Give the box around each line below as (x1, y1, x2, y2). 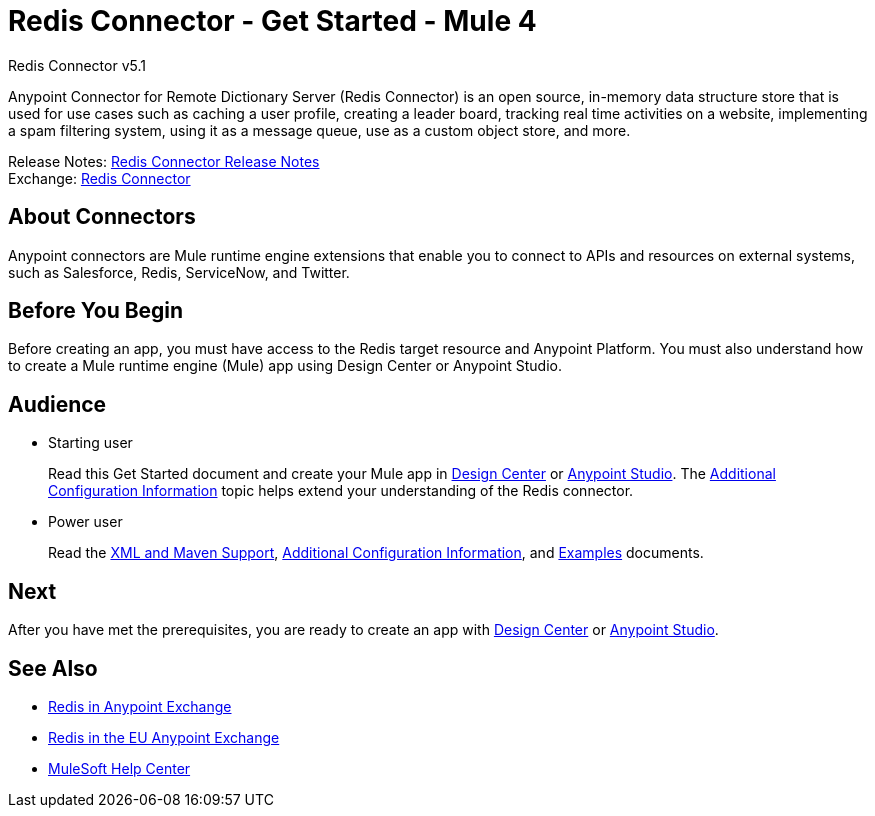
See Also (8, 655, 98, 681)
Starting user (48, 434, 133, 452)
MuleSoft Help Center (48, 759, 191, 777)
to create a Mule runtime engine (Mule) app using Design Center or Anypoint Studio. (8, 357, 562, 375)
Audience (8, 391, 107, 417)
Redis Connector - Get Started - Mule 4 (8, 4, 537, 38)
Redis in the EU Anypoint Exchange (48, 728, 280, 746)
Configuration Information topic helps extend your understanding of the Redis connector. (48, 482, 634, 500)
